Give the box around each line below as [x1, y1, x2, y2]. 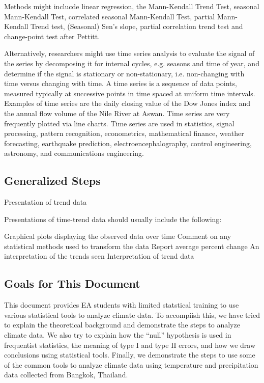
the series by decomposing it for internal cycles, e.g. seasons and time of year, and [4, 58, 259, 68]
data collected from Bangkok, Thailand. [4, 369, 128, 380]
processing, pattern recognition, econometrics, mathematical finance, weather [4, 128, 244, 139]
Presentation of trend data [4, 197, 87, 207]
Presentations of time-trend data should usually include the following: [4, 213, 222, 224]
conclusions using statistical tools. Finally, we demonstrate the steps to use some [4, 349, 255, 360]
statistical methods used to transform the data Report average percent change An [4, 240, 259, 251]
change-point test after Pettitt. [4, 31, 100, 41]
